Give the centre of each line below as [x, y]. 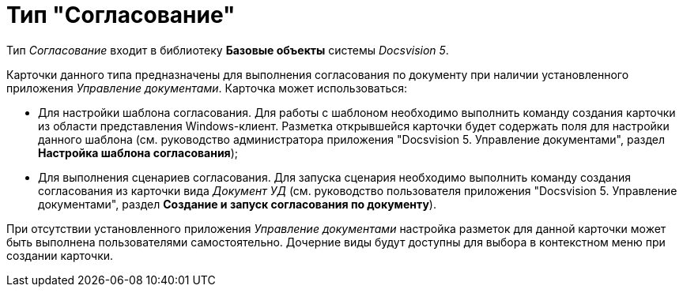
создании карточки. [60, 255]
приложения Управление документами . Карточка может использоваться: [207, 88]
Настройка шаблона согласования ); [138, 152]
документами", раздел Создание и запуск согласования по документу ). [237, 204]
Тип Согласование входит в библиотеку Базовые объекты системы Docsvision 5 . [228, 50]
